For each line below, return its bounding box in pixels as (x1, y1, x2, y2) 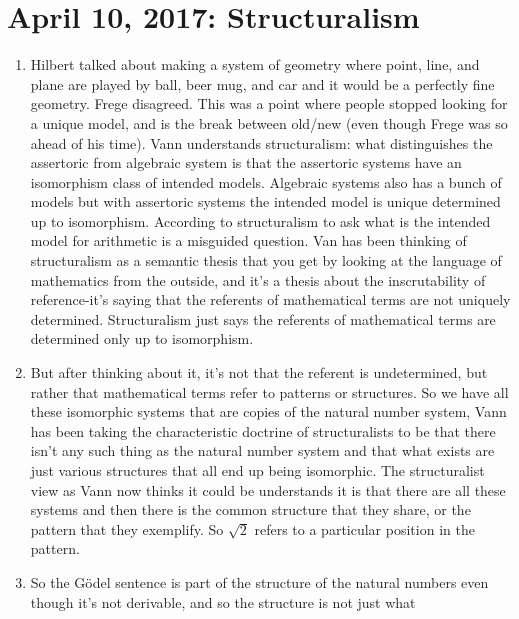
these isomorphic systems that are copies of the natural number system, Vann (30, 401, 507, 422)
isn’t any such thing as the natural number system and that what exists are (30, 440, 495, 461)
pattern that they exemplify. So (30, 518, 224, 539)
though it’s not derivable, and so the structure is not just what (30, 591, 416, 612)
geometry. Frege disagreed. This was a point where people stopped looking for (30, 93, 508, 114)
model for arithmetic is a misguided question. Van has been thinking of (30, 230, 467, 251)
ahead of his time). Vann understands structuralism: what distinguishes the (30, 132, 493, 153)
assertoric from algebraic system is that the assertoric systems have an (30, 152, 462, 173)
